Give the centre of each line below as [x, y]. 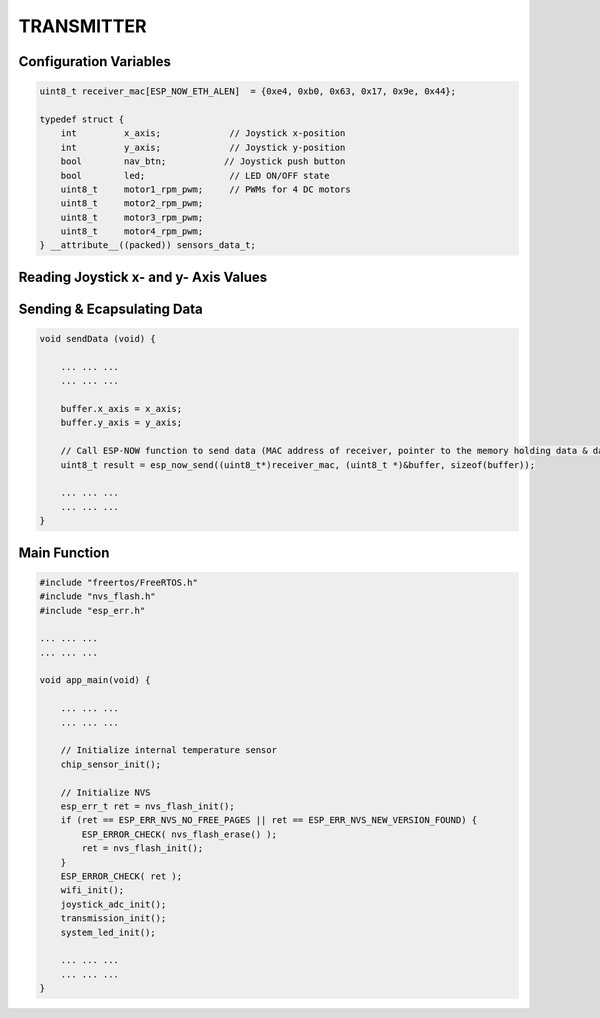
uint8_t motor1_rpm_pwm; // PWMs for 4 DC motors [205, 189]
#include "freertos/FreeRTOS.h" [119, 582]
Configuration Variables [95, 61]
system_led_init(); [108, 932]
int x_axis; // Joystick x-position [203, 133]
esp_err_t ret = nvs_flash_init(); [147, 806]
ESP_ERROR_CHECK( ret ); [121, 876]
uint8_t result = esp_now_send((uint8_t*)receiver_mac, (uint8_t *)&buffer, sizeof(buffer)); [297, 464]
